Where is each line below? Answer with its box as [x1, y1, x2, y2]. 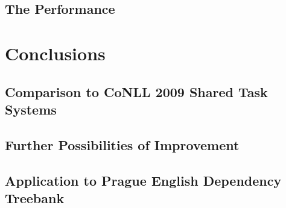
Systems [5, 99, 57, 118]
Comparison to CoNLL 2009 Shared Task [5, 82, 268, 101]
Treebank [5, 188, 65, 207]
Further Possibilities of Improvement [5, 135, 240, 154]
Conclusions [5, 40, 106, 65]
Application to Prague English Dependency [5, 171, 282, 189]
